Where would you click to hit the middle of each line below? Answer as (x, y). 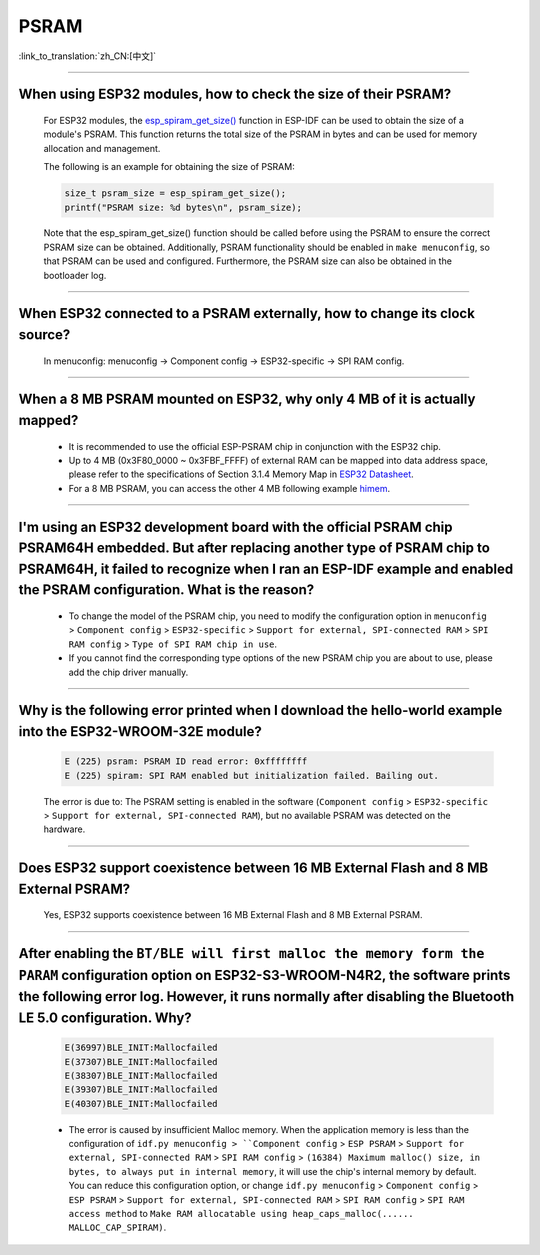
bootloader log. (75, 275)
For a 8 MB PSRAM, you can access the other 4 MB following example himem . (229, 488)
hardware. (64, 829)
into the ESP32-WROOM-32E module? (140, 731)
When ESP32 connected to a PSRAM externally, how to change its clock (246, 313)
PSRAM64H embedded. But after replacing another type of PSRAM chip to (254, 548)
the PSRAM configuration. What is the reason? (166, 590)
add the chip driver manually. (128, 672)
